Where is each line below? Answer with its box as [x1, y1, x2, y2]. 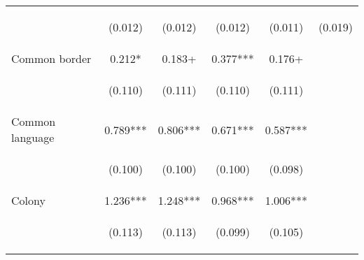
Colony [11, 192, 45, 208]
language [11, 129, 55, 145]
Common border [11, 50, 92, 66]
